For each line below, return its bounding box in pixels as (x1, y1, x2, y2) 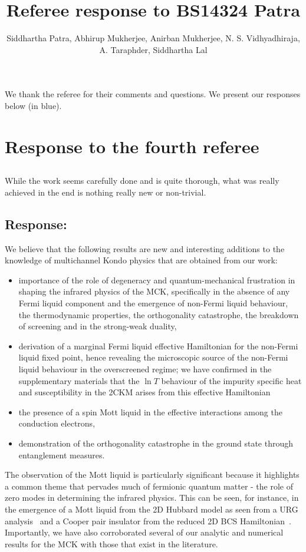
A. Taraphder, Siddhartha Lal (99, 43, 208, 55)
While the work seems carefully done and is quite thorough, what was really (5, 174, 279, 187)
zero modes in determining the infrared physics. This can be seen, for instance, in (5, 491, 299, 504)
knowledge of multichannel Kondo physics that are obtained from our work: (5, 254, 278, 266)
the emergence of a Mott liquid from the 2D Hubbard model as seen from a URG (5, 503, 298, 515)
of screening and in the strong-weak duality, (18, 320, 177, 332)
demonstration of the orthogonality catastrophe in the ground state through (18, 437, 294, 449)
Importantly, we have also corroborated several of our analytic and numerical (5, 526, 284, 538)
